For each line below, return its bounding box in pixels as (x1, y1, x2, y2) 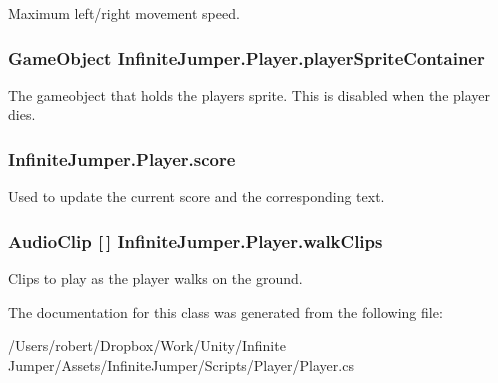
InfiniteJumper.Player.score (8, 146, 236, 171)
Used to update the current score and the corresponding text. (8, 186, 385, 207)
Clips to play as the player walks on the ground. (8, 268, 303, 289)
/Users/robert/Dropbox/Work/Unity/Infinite (8, 335, 286, 356)
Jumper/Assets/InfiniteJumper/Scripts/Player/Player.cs (8, 354, 354, 375)
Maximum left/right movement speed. (8, 3, 240, 23)
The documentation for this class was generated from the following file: (8, 301, 443, 322)
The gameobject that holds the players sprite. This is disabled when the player (8, 84, 491, 105)
